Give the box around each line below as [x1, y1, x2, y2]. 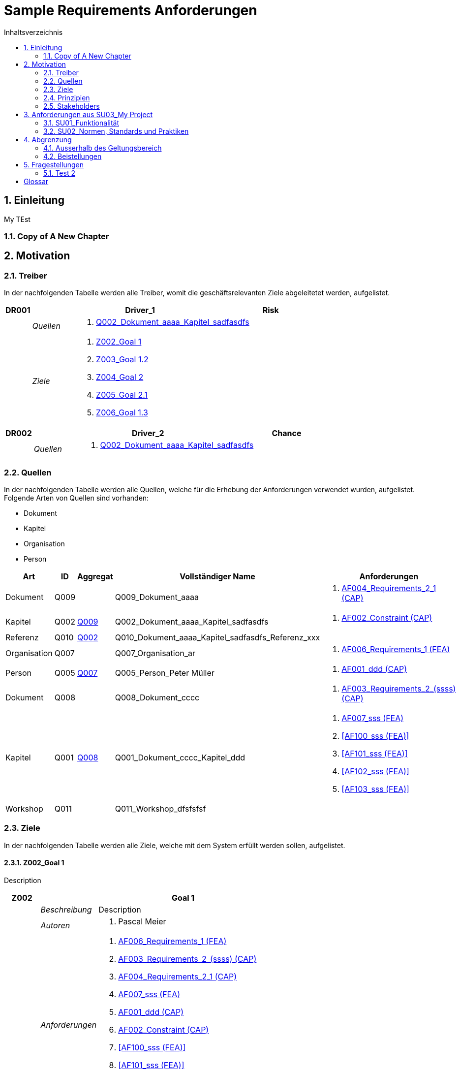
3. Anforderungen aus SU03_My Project [24, 110, 153, 119]
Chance [272, 428, 302, 439]
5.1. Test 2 [43, 168, 75, 177]
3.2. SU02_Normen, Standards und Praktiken [43, 126, 189, 135]
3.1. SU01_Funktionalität [43, 118, 119, 127]
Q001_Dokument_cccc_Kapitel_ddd [115, 752, 245, 762]
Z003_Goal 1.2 [96, 354, 149, 365]
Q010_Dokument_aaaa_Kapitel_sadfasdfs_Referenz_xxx [115, 632, 320, 642]
